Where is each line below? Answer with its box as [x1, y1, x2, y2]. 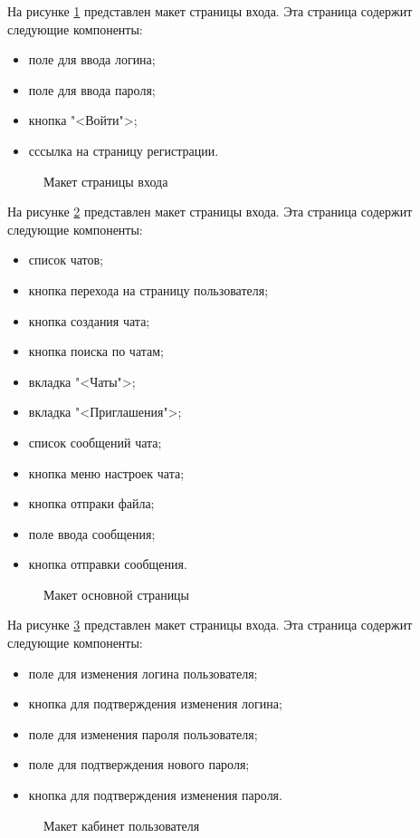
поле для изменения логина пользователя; [28, 663, 258, 682]
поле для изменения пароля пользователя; [28, 724, 258, 743]
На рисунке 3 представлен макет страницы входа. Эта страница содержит [7, 615, 413, 634]
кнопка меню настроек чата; [28, 463, 185, 482]
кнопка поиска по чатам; [28, 342, 165, 361]
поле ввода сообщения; [28, 524, 156, 543]
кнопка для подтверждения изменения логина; [28, 694, 282, 713]
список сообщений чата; [28, 432, 162, 451]
